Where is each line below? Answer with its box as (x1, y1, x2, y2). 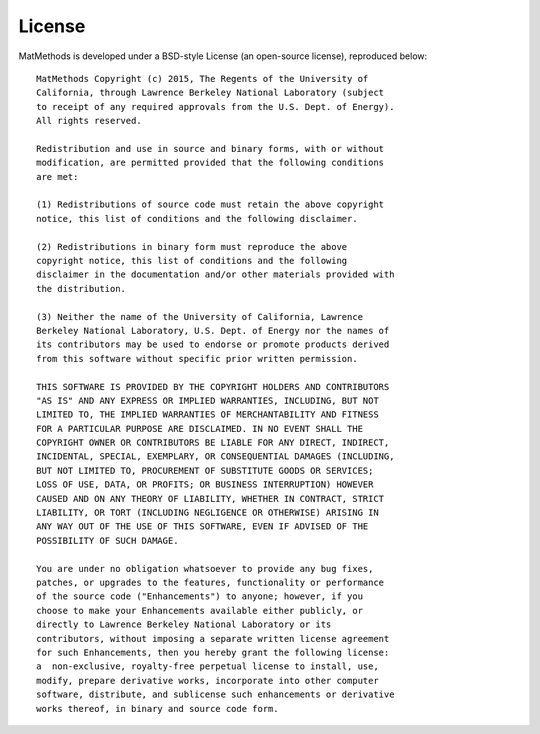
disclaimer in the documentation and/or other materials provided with (36, 269, 395, 280)
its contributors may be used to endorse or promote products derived (36, 339, 390, 350)
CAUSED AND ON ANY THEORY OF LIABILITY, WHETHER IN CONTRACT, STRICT (36, 493, 385, 504)
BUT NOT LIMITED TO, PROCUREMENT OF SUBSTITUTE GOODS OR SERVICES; (36, 465, 374, 476)
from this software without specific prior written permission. (36, 353, 359, 364)
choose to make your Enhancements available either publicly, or (36, 605, 364, 616)
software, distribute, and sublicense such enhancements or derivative (36, 689, 395, 700)
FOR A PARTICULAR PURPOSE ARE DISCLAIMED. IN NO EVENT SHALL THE (36, 423, 364, 434)
